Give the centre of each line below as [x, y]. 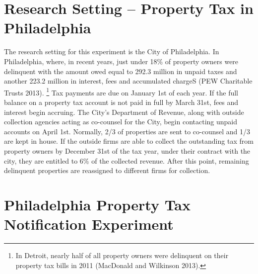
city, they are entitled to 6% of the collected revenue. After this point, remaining [127, 160]
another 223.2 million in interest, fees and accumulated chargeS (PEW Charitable [128, 81]
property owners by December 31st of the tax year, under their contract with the [127, 150]
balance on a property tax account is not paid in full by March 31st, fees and [121, 102]
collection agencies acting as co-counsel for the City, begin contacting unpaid [121, 122]
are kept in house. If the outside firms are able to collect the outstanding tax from [129, 141]
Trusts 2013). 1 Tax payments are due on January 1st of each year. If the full [121, 91]
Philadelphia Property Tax [97, 204]
